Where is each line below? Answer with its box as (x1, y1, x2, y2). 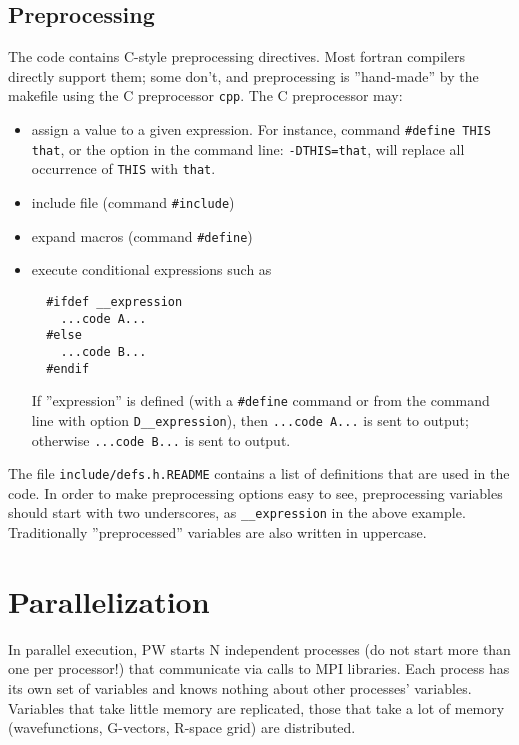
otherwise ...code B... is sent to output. (31, 429, 291, 450)
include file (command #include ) (31, 192, 235, 213)
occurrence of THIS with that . (31, 158, 216, 179)
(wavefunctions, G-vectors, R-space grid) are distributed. (8, 717, 356, 738)
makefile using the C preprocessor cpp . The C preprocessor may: (8, 85, 403, 106)
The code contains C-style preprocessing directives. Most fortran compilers (8, 46, 465, 67)
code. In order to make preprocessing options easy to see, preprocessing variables (8, 482, 503, 503)
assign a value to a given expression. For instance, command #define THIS (31, 119, 491, 140)
